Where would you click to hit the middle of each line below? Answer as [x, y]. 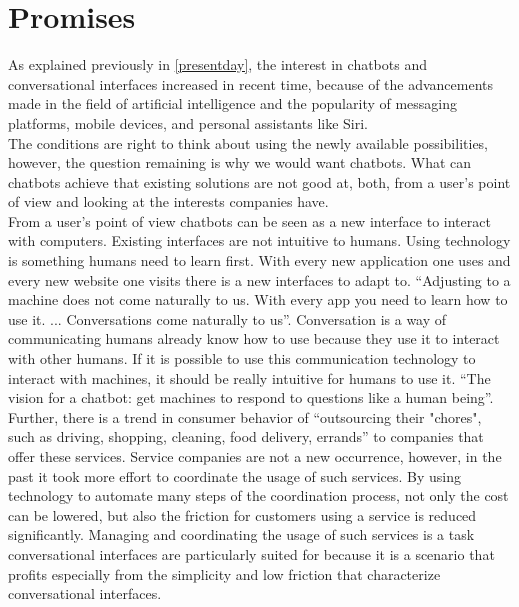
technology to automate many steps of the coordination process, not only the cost [258, 495]
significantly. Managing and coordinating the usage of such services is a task [241, 534]
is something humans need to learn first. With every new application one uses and [259, 260]
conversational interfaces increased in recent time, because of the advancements [251, 83]
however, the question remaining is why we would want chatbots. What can [240, 162]
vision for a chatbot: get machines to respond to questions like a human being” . [251, 397]
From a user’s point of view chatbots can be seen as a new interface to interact [249, 220]
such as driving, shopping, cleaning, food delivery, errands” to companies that [246, 436]
